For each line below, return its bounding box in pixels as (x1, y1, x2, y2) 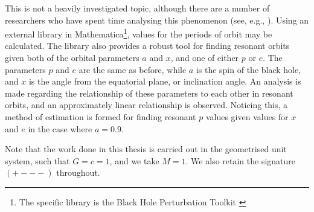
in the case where (28, 122, 92, 135)
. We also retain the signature (185, 154, 296, 167)
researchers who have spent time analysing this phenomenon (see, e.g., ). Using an (5, 13, 309, 26)
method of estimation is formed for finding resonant (5, 111, 196, 123)
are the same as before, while (78, 63, 187, 75)
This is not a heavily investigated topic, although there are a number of (5, 2, 270, 14)
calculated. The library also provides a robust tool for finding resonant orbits (5, 39, 290, 52)
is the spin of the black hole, (196, 63, 301, 75)
